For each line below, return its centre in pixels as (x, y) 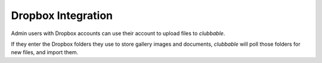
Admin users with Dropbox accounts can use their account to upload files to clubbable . (118, 33)
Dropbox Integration (62, 15)
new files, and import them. (45, 52)
